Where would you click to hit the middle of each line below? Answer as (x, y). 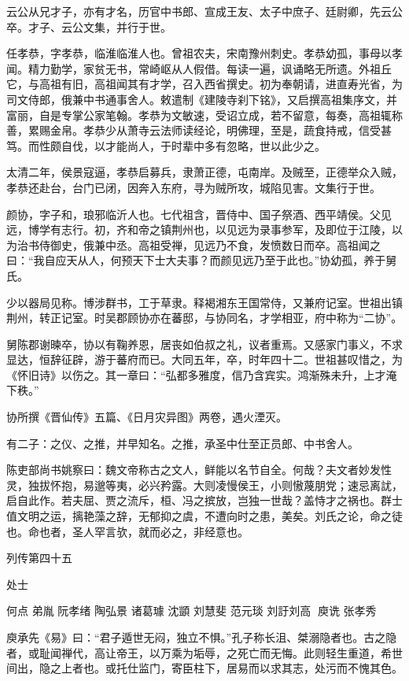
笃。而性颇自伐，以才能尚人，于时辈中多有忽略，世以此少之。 (166, 145)
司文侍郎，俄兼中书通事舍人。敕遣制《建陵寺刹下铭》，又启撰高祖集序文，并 (202, 99)
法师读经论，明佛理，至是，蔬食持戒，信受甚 (276, 130)
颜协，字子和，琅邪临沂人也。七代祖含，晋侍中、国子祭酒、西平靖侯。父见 (199, 214)
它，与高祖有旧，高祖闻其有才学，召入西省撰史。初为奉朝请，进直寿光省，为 (204, 84)
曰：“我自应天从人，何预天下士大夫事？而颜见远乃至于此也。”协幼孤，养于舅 (202, 260)
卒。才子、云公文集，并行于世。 (89, 26)
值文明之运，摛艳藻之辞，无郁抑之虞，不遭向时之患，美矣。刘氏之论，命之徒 (204, 516)
